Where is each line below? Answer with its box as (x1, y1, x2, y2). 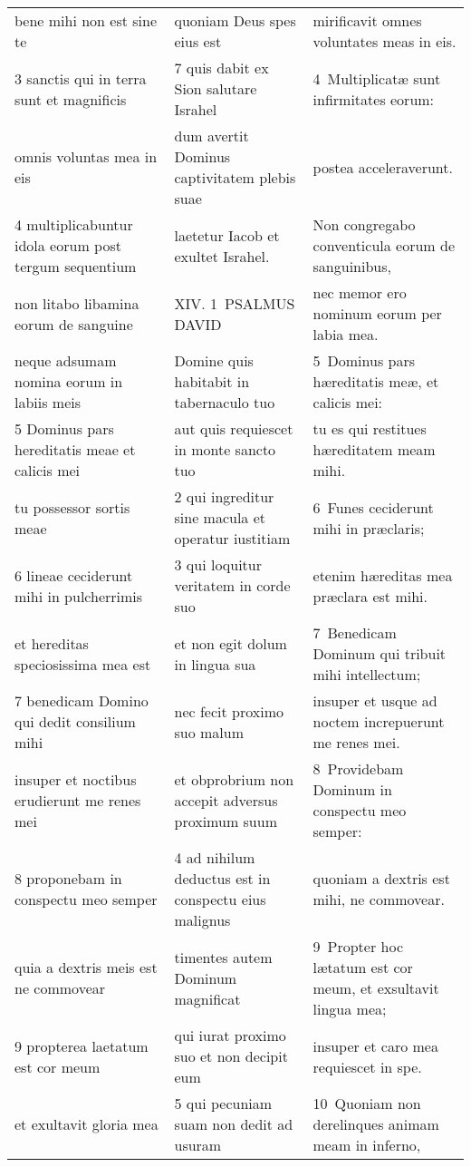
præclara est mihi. (312, 585, 428, 607)
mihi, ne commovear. (312, 889, 445, 909)
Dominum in (312, 779, 392, 800)
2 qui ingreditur (174, 486, 274, 507)
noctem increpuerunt (312, 711, 445, 732)
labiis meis (14, 392, 82, 413)
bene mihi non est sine (14, 10, 158, 31)
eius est (174, 31, 222, 52)
